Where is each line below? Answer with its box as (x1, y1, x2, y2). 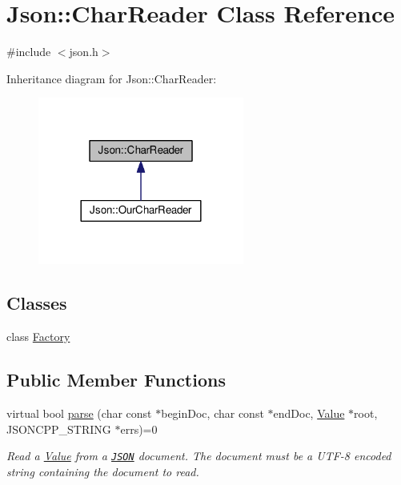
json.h (69, 43, 98, 60)
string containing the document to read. (6, 463, 199, 479)
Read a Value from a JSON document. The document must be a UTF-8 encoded (6, 447, 391, 464)
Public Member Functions (6, 367, 226, 392)
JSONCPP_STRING (6, 420, 111, 437)
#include (6, 43, 51, 60)
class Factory (6, 328, 70, 345)
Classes (6, 291, 67, 315)
